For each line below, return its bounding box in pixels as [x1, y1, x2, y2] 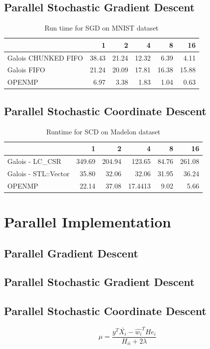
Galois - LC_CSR [7, 156, 61, 166]
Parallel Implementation [4, 212, 171, 232]
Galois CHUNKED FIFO [7, 52, 83, 63]
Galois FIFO [7, 64, 45, 75]
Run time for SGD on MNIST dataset [44, 23, 159, 33]
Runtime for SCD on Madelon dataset [46, 126, 160, 136]
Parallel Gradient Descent [4, 245, 138, 260]
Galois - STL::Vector [7, 168, 70, 178]
